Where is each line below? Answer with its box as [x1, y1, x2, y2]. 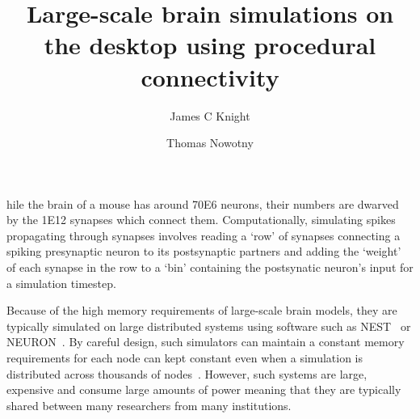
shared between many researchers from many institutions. [6, 396, 292, 413]
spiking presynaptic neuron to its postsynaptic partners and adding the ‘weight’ [6, 243, 401, 260]
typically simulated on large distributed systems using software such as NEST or [6, 317, 411, 334]
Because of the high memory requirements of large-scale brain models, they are [6, 302, 397, 319]
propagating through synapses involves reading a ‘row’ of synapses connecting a [6, 226, 401, 243]
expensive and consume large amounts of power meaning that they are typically [6, 381, 401, 398]
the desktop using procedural [44, 28, 376, 61]
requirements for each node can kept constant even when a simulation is [6, 349, 363, 366]
